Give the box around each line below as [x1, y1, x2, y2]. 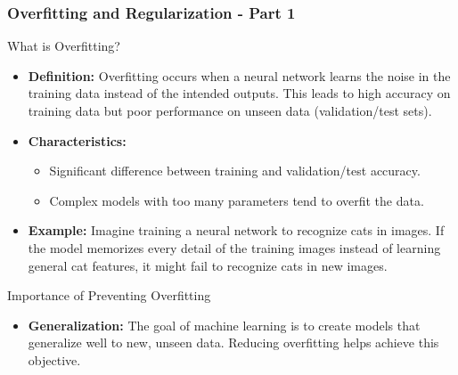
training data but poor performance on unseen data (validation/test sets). [28, 102, 432, 119]
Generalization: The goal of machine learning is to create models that [28, 315, 421, 334]
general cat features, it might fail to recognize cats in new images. [28, 256, 388, 274]
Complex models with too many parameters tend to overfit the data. [49, 191, 424, 209]
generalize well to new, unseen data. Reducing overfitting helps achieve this [28, 333, 439, 352]
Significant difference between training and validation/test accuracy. [49, 161, 421, 180]
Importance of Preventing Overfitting [7, 286, 211, 305]
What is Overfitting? [7, 37, 120, 55]
